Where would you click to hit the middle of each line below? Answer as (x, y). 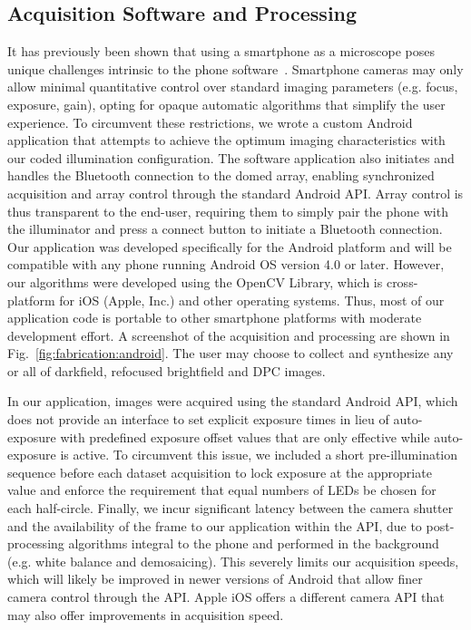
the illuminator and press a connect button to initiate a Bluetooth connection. (225, 229)
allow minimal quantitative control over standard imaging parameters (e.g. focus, (233, 87)
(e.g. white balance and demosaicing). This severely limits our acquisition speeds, (233, 561)
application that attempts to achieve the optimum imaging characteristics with (226, 140)
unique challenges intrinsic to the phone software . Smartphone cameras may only (235, 68)
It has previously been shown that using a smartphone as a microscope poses (221, 51)
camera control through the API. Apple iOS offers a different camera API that (226, 597)
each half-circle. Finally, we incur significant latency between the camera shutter (231, 508)
